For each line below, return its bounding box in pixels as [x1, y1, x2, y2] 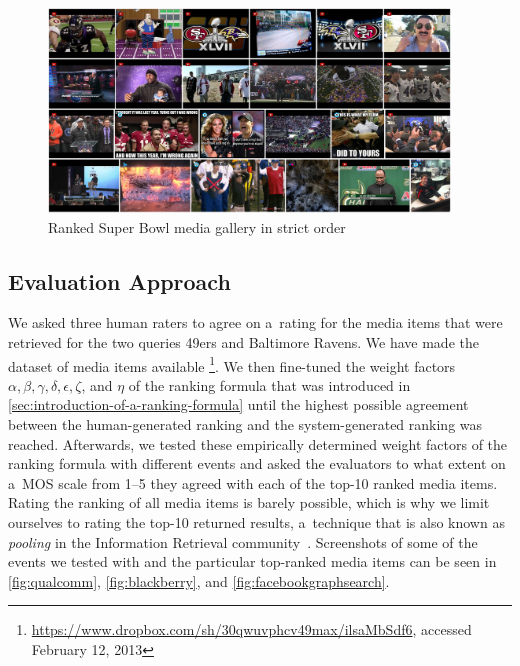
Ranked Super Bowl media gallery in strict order [48, 216, 346, 237]
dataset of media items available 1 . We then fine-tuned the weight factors [8, 352, 456, 376]
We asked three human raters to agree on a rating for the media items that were [8, 312, 503, 333]
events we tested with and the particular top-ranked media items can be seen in [8, 551, 497, 572]
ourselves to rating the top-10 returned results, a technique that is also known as [8, 511, 505, 532]
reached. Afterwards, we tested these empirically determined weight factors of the [8, 433, 508, 454]
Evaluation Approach [8, 265, 231, 296]
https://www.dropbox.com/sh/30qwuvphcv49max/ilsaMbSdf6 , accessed [31, 619, 472, 640]
